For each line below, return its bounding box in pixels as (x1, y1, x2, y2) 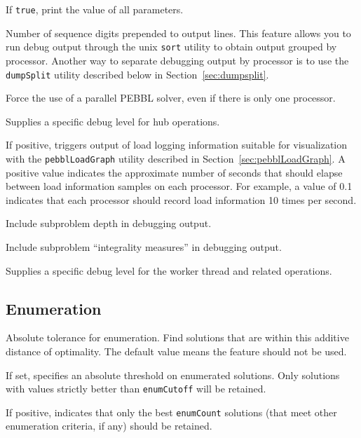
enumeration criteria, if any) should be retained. (6, 418, 212, 433)
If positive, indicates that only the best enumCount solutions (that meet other (6, 404, 337, 419)
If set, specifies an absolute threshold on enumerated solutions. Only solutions (6, 367, 340, 382)
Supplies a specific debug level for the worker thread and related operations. (6, 263, 332, 278)
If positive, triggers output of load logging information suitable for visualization (6, 137, 348, 152)
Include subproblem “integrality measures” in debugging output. (6, 239, 282, 254)
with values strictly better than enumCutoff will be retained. (6, 381, 266, 396)
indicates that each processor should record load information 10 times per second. (6, 192, 357, 207)
